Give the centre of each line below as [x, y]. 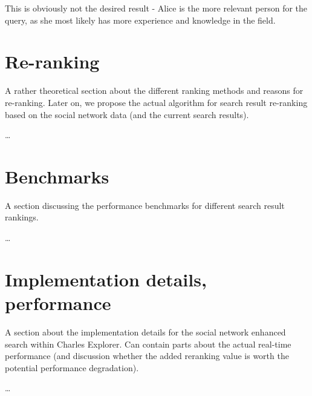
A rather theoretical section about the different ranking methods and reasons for [154, 91]
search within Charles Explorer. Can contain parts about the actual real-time [148, 344]
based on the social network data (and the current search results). [127, 114]
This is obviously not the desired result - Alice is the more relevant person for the [156, 8]
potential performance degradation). [72, 367]
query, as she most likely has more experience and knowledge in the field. [140, 20]
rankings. [22, 217]
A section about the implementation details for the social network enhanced [145, 332]
